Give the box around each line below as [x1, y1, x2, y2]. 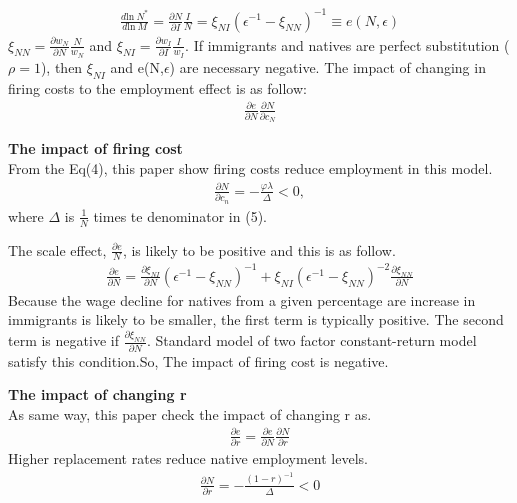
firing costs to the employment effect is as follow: [8, 77, 307, 98]
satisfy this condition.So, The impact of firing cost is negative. [8, 350, 389, 371]
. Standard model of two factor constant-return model [146, 330, 477, 351]
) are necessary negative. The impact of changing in [169, 56, 486, 77]
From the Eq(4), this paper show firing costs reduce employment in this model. [8, 158, 493, 179]
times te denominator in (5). [93, 205, 267, 226]
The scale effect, [8, 239, 107, 260]
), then [40, 56, 83, 77]
